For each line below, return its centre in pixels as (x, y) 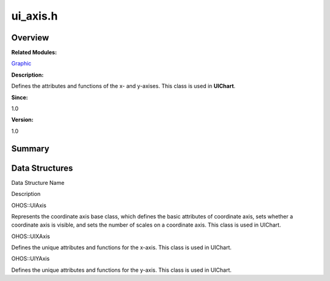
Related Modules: (34, 53)
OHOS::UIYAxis (31, 259)
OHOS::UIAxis (29, 205)
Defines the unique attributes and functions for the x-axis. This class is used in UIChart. (122, 247)
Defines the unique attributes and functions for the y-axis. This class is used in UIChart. (122, 270)
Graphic (21, 64)
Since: (20, 97)
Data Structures (42, 168)
